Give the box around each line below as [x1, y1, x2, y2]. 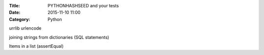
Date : [9, 10, 21, 16]
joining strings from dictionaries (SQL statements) [9, 34, 110, 40]
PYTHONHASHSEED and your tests [47, 3, 119, 8]
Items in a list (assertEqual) [9, 43, 64, 49]
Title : [9, 3, 21, 8]
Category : [9, 16, 30, 22]
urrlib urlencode [9, 25, 42, 31]
